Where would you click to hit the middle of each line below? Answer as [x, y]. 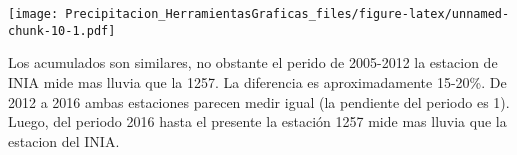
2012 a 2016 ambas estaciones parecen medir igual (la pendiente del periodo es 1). [259, 101]
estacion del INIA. [64, 140]
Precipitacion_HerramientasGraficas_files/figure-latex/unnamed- [287, 14]
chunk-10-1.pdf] [62, 30]
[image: [33, 14]
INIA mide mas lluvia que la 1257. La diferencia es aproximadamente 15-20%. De [257, 81]
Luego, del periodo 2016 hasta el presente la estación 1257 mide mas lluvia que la [257, 121]
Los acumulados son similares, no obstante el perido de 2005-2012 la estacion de [253, 62]
